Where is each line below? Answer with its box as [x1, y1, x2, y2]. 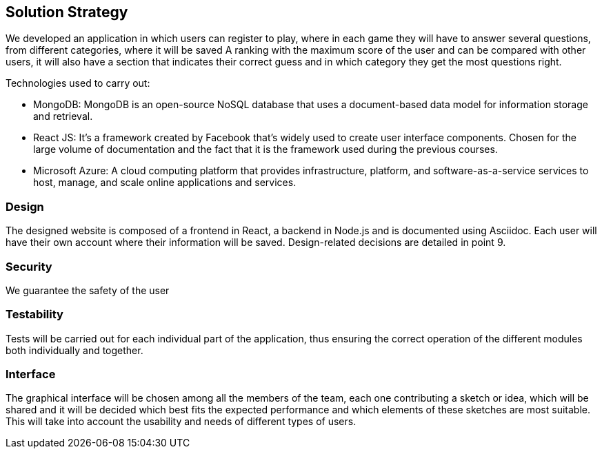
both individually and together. [6, 344, 143, 356]
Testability [6, 307, 63, 322]
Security [6, 259, 52, 274]
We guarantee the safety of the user [6, 284, 170, 296]
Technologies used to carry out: [6, 77, 150, 90]
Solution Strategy [6, 3, 128, 21]
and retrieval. [33, 110, 93, 123]
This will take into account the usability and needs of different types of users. [6, 415, 357, 428]
